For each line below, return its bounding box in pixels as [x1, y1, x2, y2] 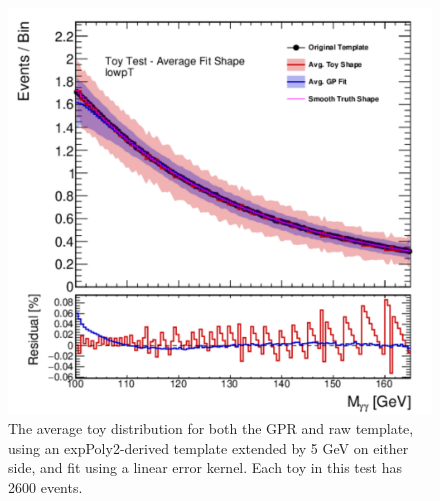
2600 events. [8, 476, 83, 497]
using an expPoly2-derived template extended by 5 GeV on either [8, 437, 409, 458]
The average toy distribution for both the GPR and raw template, [8, 418, 414, 439]
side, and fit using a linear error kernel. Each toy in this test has [8, 457, 402, 478]
